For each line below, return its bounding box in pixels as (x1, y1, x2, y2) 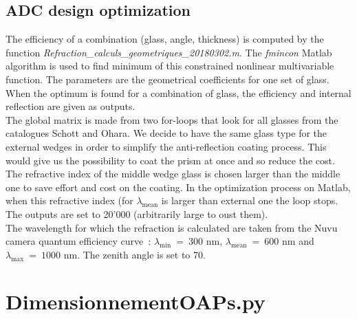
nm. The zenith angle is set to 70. (63, 247, 206, 261)
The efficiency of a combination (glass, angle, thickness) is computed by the (6, 32, 324, 46)
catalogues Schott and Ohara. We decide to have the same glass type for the (6, 126, 327, 140)
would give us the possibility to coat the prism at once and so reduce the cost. (6, 153, 335, 167)
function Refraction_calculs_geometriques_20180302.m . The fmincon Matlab (6, 45, 332, 59)
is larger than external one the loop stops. (161, 193, 338, 208)
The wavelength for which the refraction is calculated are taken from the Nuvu (6, 220, 338, 234)
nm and (282, 234, 314, 248)
